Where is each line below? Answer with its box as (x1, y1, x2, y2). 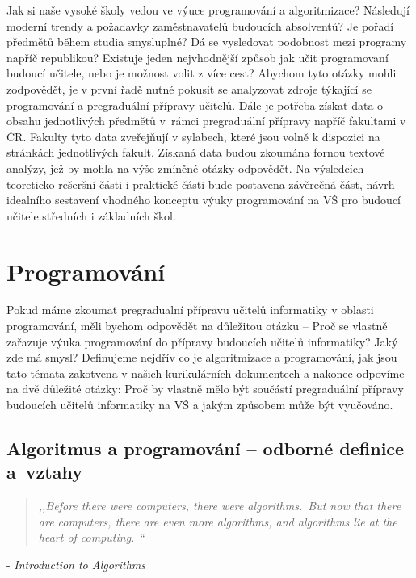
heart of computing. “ (38, 529, 145, 546)
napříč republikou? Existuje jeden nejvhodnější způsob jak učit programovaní (6, 48, 389, 65)
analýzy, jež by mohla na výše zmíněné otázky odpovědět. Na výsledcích (6, 159, 364, 176)
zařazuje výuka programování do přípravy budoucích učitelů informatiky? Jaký (6, 333, 398, 350)
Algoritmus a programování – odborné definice (6, 435, 405, 460)
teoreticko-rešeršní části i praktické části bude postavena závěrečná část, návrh (6, 175, 395, 192)
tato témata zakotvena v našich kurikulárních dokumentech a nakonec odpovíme (6, 364, 405, 381)
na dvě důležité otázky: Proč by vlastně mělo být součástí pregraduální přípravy (6, 380, 404, 397)
